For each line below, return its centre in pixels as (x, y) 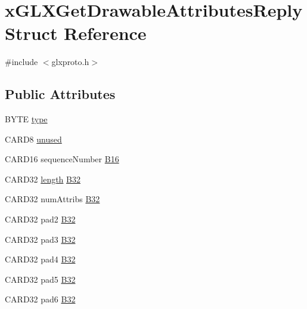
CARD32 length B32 (43, 179)
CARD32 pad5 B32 (40, 279)
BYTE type (26, 119)
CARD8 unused (33, 139)
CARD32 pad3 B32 (40, 239)
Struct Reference (76, 33)
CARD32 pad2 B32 (40, 219)
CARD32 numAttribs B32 (52, 199)
